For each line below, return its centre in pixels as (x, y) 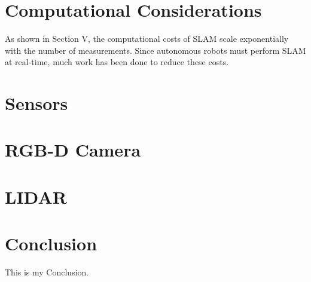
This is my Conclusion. (47, 272)
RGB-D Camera (73, 150)
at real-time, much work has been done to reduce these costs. (117, 62)
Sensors (36, 103)
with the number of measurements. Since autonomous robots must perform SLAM (155, 50)
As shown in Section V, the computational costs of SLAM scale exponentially (147, 39)
